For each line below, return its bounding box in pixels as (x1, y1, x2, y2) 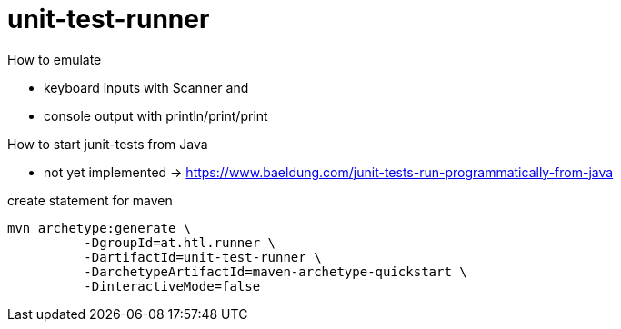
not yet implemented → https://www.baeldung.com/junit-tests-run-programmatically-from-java (44, 164, 614, 180)
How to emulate (7, 51, 102, 67)
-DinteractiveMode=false (84, 278, 261, 294)
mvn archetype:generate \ (7, 220, 192, 235)
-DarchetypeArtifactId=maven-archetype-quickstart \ (84, 264, 467, 279)
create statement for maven (7, 192, 173, 208)
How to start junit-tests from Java (7, 135, 208, 152)
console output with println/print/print (44, 107, 268, 124)
